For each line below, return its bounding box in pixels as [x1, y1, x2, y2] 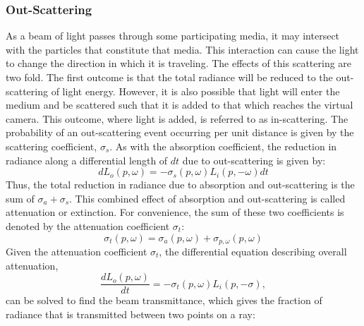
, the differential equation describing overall [159, 243, 347, 258]
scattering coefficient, [6, 138, 97, 153]
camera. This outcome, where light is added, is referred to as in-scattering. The [6, 111, 348, 126]
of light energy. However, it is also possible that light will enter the [51, 83, 340, 98]
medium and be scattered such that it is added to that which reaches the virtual [6, 97, 353, 112]
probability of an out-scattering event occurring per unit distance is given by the [6, 125, 354, 140]
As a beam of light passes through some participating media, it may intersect [6, 28, 340, 43]
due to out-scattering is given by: [182, 152, 326, 167]
